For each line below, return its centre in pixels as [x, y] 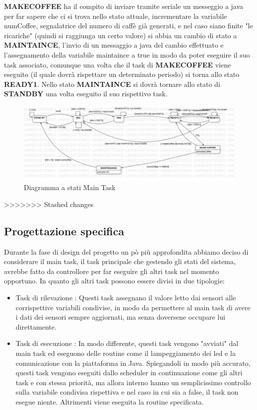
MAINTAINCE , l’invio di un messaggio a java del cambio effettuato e [114, 45]
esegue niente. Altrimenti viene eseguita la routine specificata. [110, 401]
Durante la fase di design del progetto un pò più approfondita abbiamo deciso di [126, 251]
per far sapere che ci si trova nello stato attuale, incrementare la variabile [116, 16]
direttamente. [36, 326]
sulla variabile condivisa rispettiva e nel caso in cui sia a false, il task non [127, 392]
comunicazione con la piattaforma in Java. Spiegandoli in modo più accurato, [133, 363]
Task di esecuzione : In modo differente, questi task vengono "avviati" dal [127, 343]
